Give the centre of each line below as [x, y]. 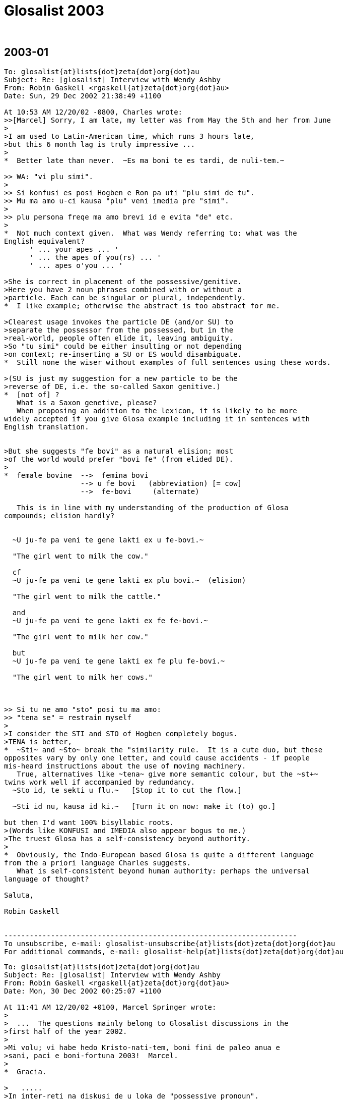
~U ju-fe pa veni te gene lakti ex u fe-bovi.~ [108, 540]
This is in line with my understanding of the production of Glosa [153, 507]
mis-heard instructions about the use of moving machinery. [125, 766]
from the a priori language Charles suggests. [97, 863]
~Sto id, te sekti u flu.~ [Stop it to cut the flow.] [127, 790]
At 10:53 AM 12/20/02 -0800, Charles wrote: [93, 112]
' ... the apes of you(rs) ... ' [95, 257]
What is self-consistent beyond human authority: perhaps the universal [163, 871]
